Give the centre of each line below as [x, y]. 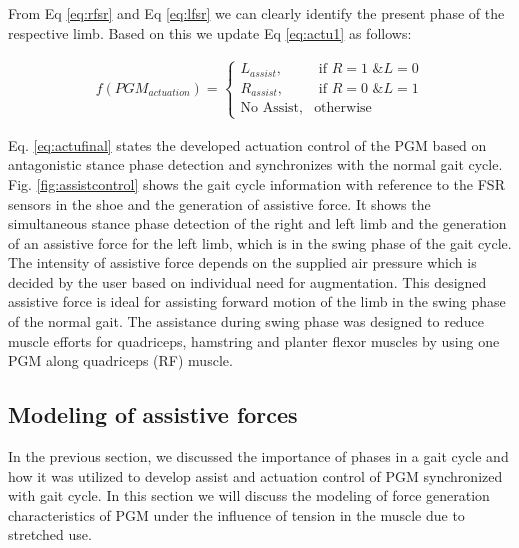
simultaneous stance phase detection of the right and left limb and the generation [257, 223]
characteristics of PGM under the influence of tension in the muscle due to [236, 514]
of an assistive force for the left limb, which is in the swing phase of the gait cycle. [260, 242]
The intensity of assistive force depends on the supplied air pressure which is [242, 262]
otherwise [343, 108]
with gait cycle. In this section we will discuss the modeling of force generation [249, 495]
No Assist [270, 108]
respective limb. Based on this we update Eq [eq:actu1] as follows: [210, 32]
